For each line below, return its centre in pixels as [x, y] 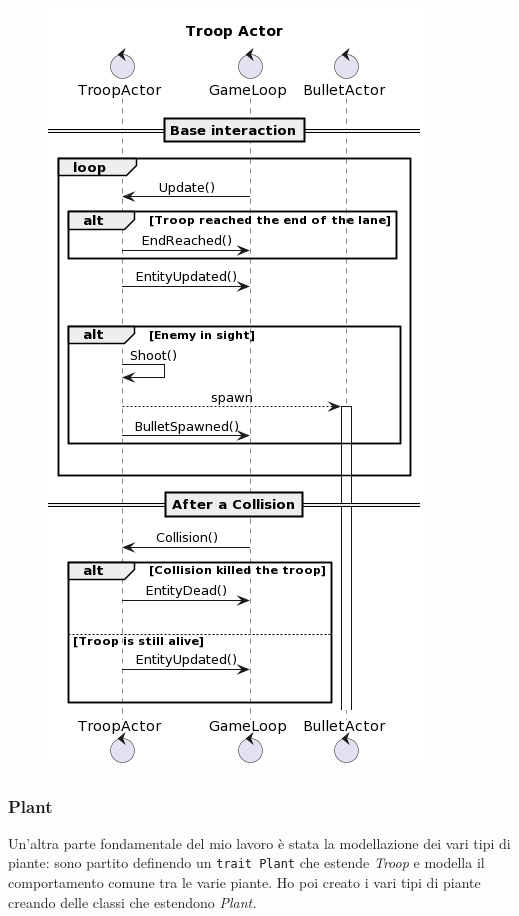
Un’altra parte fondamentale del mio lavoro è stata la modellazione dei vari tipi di [259, 842]
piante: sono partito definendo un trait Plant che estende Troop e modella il [246, 862]
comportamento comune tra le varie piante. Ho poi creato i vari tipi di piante [244, 882]
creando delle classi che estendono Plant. [132, 901]
